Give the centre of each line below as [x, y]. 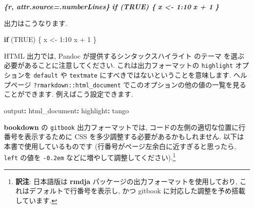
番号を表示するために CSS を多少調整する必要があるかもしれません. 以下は [124, 136]
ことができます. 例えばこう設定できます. [69, 94]
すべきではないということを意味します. [169, 75]
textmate [84, 76]
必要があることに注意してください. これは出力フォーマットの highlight [118, 65]
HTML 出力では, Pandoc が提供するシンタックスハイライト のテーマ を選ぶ [124, 55]
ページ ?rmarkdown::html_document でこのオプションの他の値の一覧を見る [128, 84]
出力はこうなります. [36, 23]
